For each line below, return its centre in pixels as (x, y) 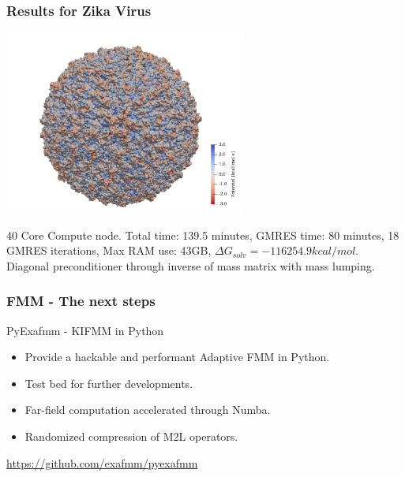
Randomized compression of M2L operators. (131, 436)
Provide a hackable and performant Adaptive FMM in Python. (177, 357)
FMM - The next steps (81, 301)
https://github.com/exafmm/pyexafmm (102, 462)
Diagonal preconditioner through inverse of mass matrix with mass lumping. (191, 265)
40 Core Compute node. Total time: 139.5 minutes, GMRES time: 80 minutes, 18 (203, 235)
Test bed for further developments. (109, 383)
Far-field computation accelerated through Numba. (148, 410)
